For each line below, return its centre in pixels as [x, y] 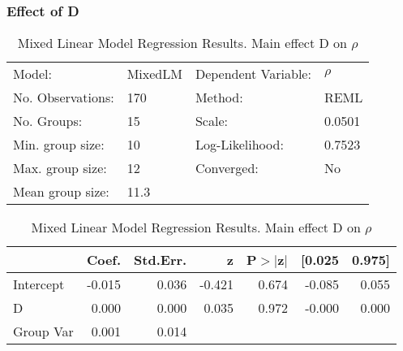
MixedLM [154, 74]
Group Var [43, 331]
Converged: [227, 168]
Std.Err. [161, 260]
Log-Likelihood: [239, 145]
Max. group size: [60, 168]
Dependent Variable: [253, 74]
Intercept [39, 284]
